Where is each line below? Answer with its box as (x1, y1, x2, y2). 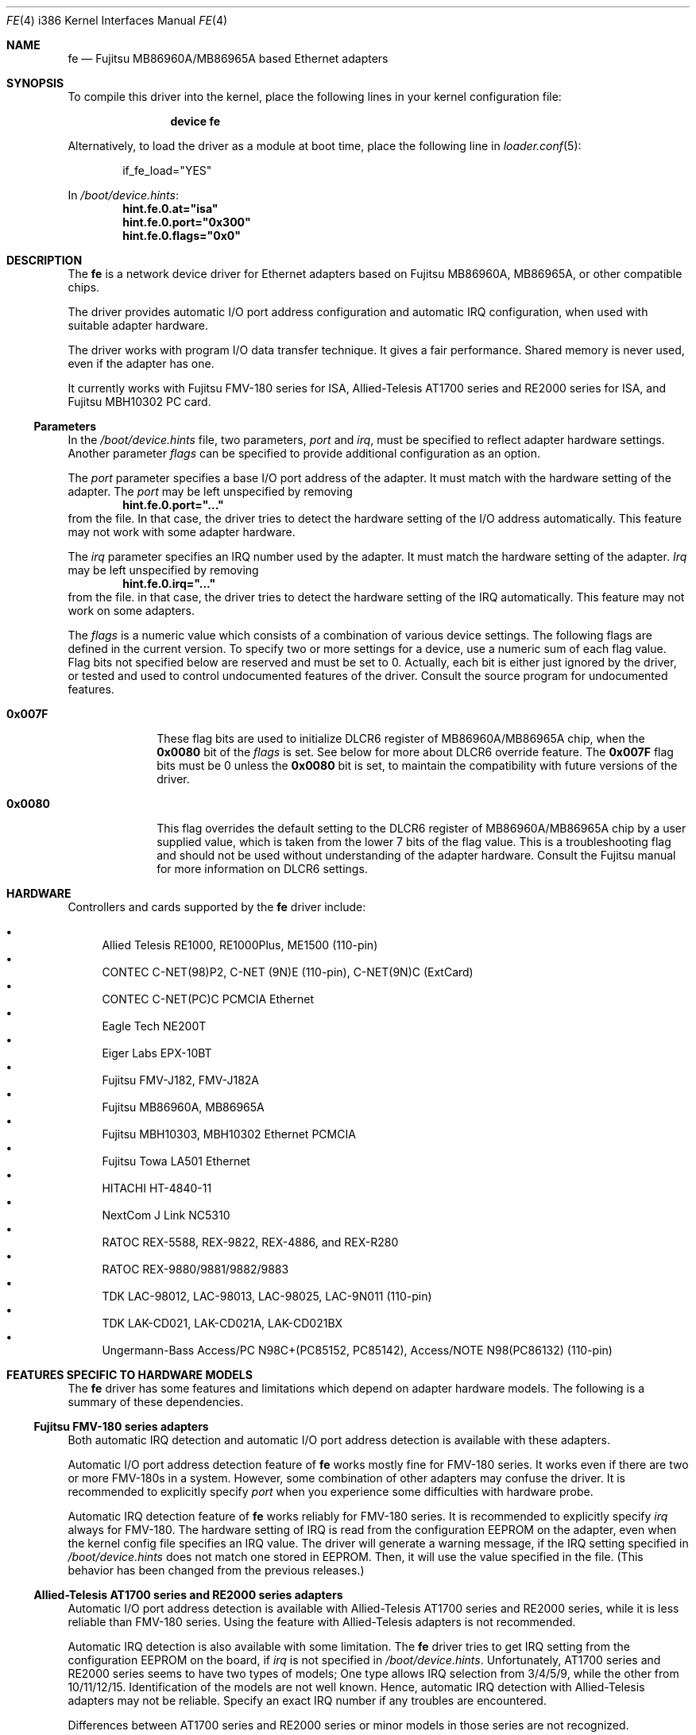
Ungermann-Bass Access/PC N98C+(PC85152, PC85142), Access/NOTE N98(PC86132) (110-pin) (102, 1343, 613, 1357)
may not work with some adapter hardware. (68, 525, 296, 539)
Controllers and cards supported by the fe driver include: (68, 900, 366, 914)
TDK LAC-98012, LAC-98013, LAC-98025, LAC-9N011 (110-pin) (102, 1289, 432, 1303)
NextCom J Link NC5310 (102, 1208, 230, 1222)
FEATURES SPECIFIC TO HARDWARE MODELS (6, 1368, 253, 1381)
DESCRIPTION (6, 253, 83, 267)
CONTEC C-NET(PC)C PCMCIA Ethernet (102, 992, 315, 1006)
